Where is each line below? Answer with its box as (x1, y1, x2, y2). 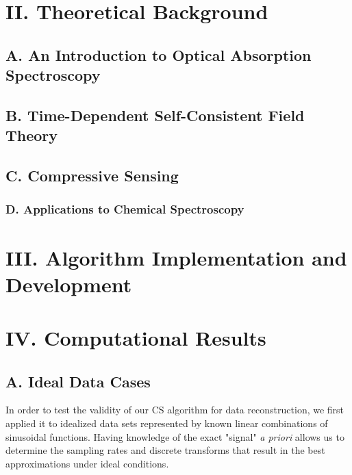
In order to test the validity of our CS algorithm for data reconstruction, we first (5, 402, 344, 417)
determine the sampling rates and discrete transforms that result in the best (5, 443, 325, 457)
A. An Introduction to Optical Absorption (5, 44, 312, 65)
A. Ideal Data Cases (5, 370, 151, 391)
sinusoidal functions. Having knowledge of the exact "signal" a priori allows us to (5, 429, 344, 444)
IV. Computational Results (5, 324, 266, 352)
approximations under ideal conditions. (5, 456, 169, 470)
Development (5, 270, 132, 298)
